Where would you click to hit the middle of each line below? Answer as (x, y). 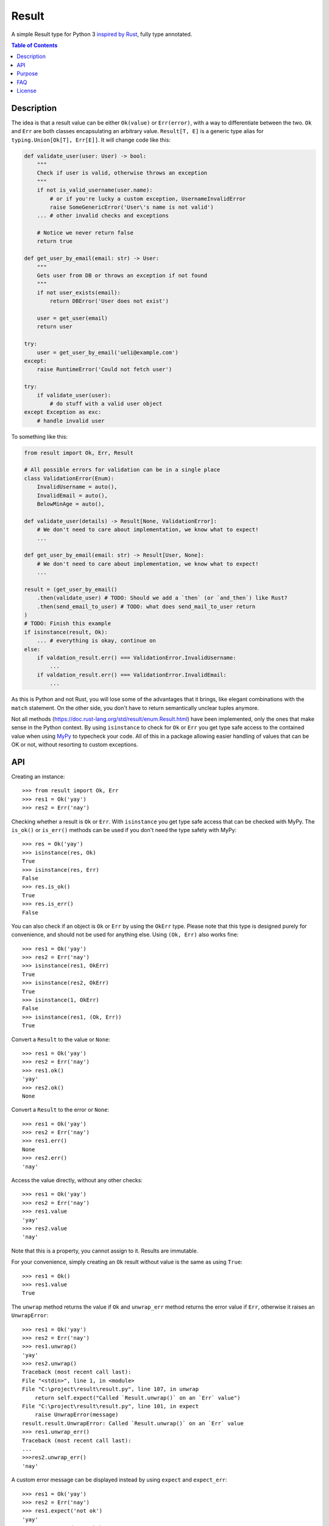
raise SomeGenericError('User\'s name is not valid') (132, 207)
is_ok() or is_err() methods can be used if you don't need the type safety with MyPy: (124, 830)
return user (55, 327)
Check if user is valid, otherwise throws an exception (122, 173)
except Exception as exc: (63, 412)
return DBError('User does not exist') (109, 301)
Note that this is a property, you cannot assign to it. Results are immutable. (105, 1251)
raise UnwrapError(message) (76, 1415)
